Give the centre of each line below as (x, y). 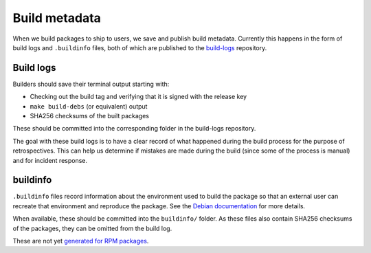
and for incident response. (50, 160)
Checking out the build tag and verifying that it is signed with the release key (138, 97)
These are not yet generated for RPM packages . (81, 241)
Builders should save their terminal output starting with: (91, 84)
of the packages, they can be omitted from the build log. (92, 228)
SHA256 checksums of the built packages (89, 116)
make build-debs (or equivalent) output (89, 106)
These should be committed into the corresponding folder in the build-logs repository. (134, 129)
